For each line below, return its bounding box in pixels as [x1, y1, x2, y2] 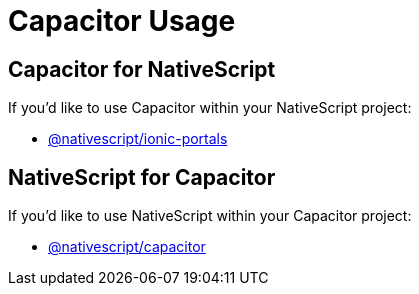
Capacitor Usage [8, 4, 236, 38]
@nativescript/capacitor [48, 238, 206, 256]
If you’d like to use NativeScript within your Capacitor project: [8, 207, 412, 225]
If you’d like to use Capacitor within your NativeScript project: [8, 99, 412, 117]
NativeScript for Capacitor [8, 164, 276, 190]
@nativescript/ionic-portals [48, 130, 228, 148]
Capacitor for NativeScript [8, 56, 276, 82]
